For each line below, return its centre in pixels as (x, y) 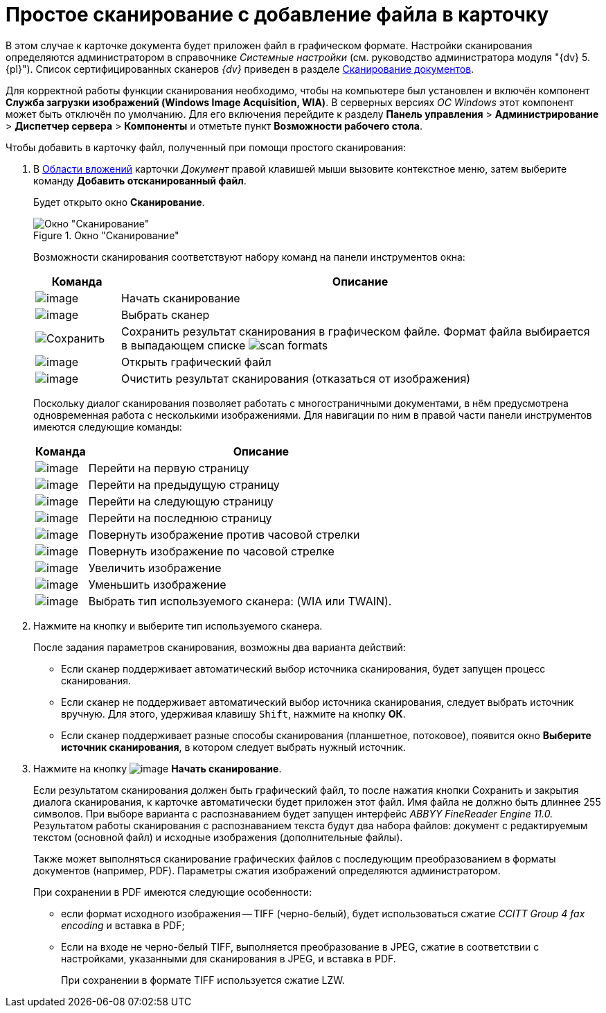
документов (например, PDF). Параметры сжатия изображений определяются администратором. (267, 870)
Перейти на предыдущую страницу (184, 484)
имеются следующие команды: (108, 426)
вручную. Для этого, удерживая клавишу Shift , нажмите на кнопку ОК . (233, 713)
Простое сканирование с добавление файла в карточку (277, 15)
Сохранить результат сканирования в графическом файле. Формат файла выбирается (356, 331)
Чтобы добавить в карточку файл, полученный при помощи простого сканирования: (206, 147)
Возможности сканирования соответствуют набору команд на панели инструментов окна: (249, 257)
